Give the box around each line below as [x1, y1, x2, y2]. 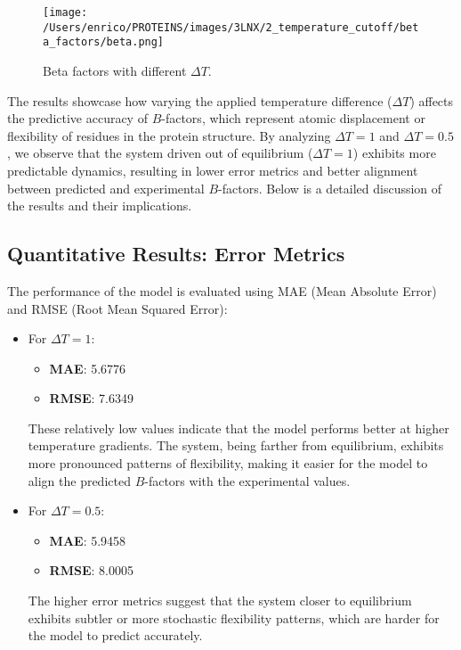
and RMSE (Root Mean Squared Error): [7, 299, 228, 317]
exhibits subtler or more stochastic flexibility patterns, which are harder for [28, 608, 440, 627]
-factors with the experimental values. [144, 471, 351, 490]
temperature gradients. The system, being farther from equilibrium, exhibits [28, 436, 444, 455]
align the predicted [28, 471, 131, 490]
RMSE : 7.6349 [49, 389, 133, 407]
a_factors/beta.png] [43, 36, 165, 49]
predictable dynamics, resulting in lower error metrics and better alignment [7, 160, 418, 179]
